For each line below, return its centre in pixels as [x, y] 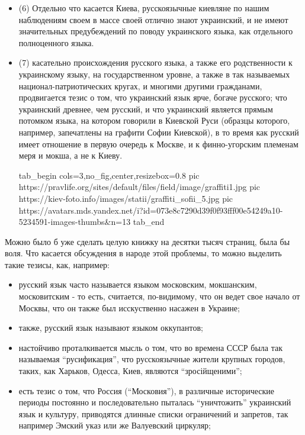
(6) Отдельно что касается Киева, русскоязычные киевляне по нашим [144, 8]
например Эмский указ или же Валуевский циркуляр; [115, 425]
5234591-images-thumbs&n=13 [75, 222]
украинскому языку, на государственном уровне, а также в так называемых [154, 74]
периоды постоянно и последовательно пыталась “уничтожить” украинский [155, 402]
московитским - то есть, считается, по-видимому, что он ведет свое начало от [159, 296]
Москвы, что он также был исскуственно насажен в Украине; [129, 307]
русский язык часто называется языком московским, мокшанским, [138, 284]
